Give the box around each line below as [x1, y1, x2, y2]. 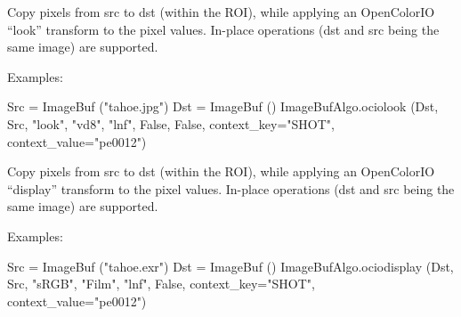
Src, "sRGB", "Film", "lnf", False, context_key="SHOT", [7, 274, 315, 293]
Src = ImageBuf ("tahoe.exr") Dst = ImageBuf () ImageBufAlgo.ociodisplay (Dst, [7, 256, 454, 275]
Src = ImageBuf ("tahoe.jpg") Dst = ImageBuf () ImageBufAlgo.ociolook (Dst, [7, 97, 439, 116]
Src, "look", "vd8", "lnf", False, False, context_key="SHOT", [7, 114, 336, 133]
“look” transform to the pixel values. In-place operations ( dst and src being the [7, 20, 440, 38]
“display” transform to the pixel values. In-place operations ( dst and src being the [7, 179, 455, 198]
